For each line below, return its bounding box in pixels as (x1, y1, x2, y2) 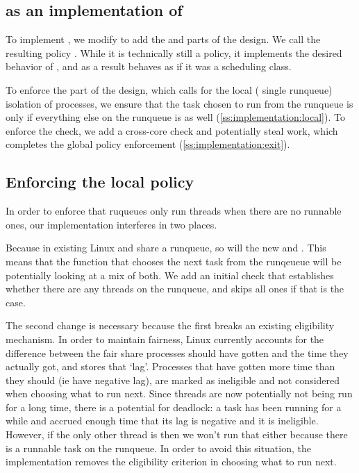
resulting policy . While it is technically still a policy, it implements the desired (6, 45, 342, 60)
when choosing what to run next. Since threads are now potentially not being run (6, 386, 353, 401)
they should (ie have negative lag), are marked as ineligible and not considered (6, 372, 340, 387)
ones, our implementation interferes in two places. (6, 217, 217, 231)
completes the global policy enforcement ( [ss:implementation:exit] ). (6, 137, 290, 151)
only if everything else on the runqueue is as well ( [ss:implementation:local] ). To (6, 110, 345, 124)
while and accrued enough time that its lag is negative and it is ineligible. (6, 413, 319, 428)
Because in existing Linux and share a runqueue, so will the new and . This (6, 240, 326, 255)
